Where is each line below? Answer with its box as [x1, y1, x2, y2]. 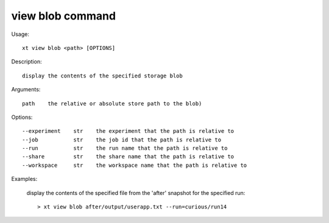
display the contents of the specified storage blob [22, 72, 183, 79]
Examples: [11, 175, 38, 183]
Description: [11, 58, 42, 65]
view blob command [11, 9, 116, 23]
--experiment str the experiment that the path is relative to [22, 128, 235, 135]
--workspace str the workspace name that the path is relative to [22, 161, 247, 169]
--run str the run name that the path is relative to [22, 145, 228, 152]
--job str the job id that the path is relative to [22, 136, 222, 143]
